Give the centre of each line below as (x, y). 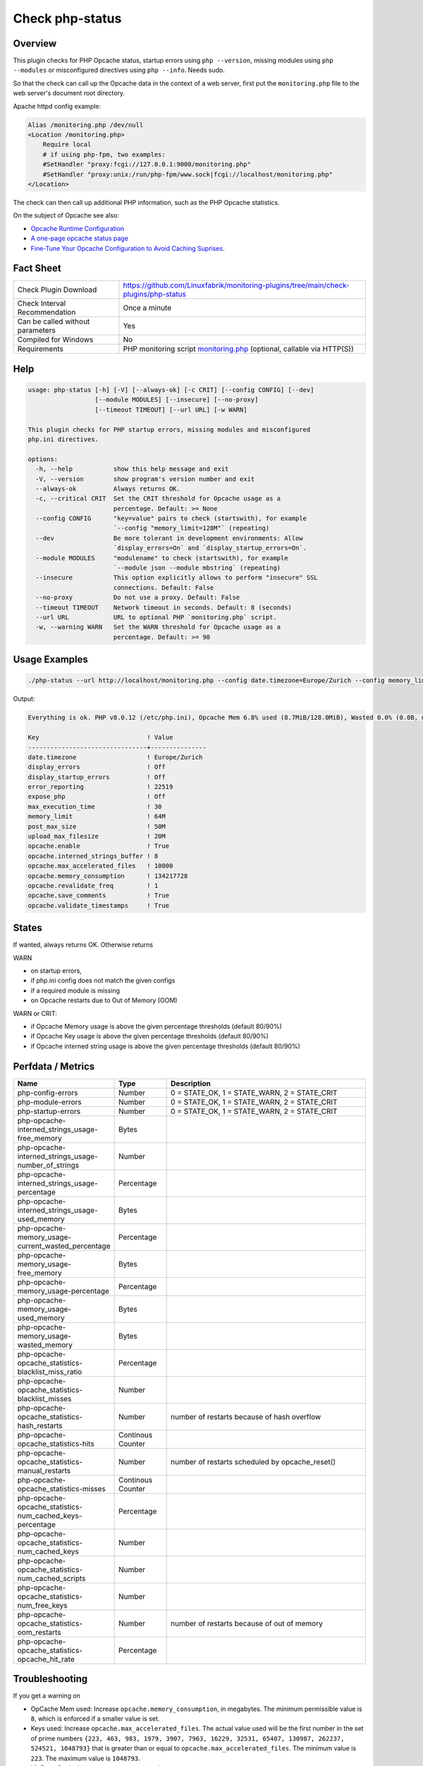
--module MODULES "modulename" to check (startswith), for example (162, 558)
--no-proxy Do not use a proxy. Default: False (138, 598)
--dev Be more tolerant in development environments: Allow (169, 538)
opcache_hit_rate (46, 1659)
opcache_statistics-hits (56, 1443)
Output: (24, 699)
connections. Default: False (164, 587)
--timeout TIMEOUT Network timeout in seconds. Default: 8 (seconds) (164, 607)
